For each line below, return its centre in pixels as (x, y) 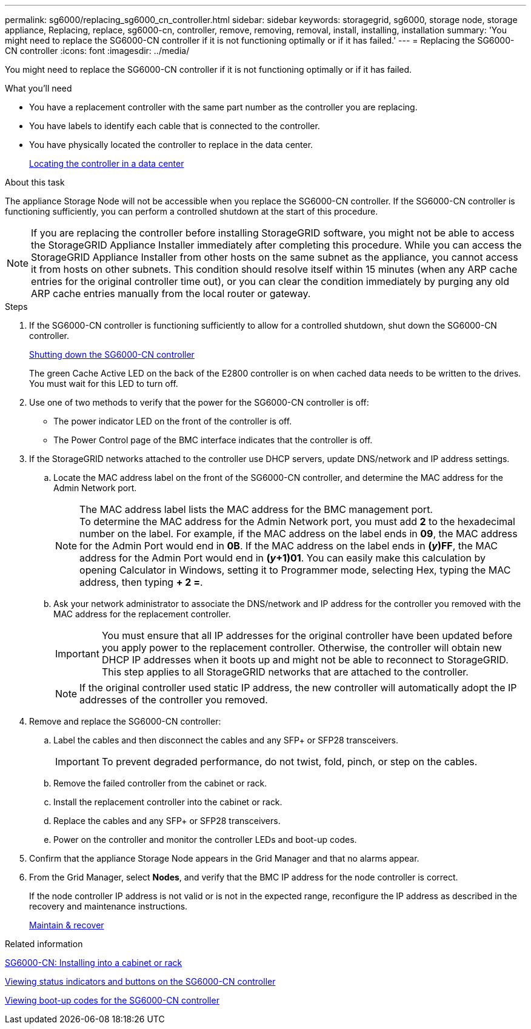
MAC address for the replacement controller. (142, 614)
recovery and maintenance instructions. (109, 906)
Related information (44, 944)
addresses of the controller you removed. (174, 700)
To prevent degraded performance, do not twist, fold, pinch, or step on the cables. (289, 762)
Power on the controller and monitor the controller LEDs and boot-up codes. (205, 840)
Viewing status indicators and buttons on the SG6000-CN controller (140, 981)
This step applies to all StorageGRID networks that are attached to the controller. (285, 672)
